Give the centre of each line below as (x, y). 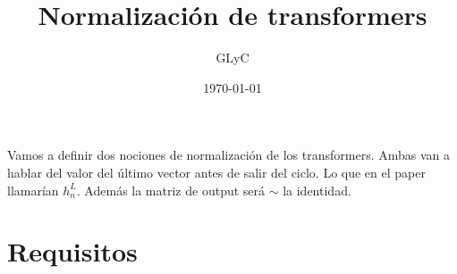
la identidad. (317, 190)
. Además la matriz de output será (171, 190)
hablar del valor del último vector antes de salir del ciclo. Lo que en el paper (216, 172)
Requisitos (72, 251)
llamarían (33, 190)
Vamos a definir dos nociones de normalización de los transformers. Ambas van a (228, 155)
